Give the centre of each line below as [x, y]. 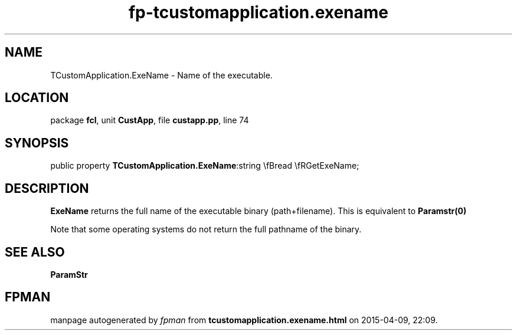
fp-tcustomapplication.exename [258, 12]
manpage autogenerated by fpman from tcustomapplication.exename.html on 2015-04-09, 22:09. [244, 320]
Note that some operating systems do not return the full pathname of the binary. [206, 229]
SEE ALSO [35, 252]
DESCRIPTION [47, 188]
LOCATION [37, 98]
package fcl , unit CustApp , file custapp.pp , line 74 [150, 120]
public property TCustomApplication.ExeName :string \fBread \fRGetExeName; [205, 166]
